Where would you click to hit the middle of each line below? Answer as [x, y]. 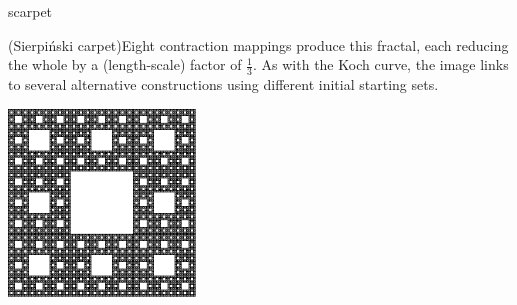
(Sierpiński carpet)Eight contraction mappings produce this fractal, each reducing [258, 44]
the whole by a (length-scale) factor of [125, 64]
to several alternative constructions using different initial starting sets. [223, 84]
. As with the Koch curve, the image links [381, 64]
